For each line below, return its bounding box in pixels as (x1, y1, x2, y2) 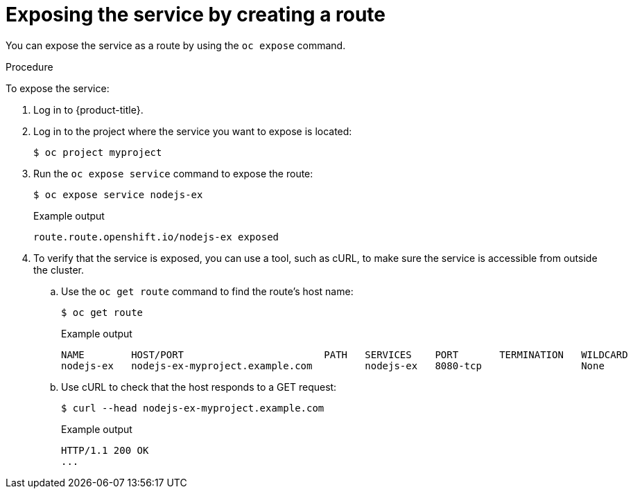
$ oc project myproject (33, 146, 162, 158)
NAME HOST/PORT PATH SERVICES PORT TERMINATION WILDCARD (61, 349, 628, 360)
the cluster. (33, 263, 85, 276)
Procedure (6, 60, 53, 73)
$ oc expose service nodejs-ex (33, 188, 203, 200)
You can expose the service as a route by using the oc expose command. (6, 39, 346, 51)
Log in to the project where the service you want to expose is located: (33, 125, 352, 137)
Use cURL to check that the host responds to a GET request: (61, 380, 337, 393)
